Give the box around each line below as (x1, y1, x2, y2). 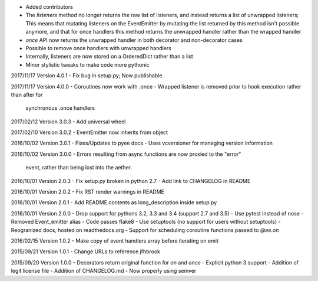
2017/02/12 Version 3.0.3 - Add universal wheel (11, 118, 126, 125)
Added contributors (25, 4, 73, 10)
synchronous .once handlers (25, 104, 95, 112)
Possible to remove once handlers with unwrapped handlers (25, 44, 172, 51)
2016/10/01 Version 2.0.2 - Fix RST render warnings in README (11, 188, 165, 195)
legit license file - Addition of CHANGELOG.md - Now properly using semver (11, 267, 197, 275)
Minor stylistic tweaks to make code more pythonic (25, 61, 150, 68)
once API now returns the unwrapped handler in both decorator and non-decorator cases (25, 36, 243, 44)
